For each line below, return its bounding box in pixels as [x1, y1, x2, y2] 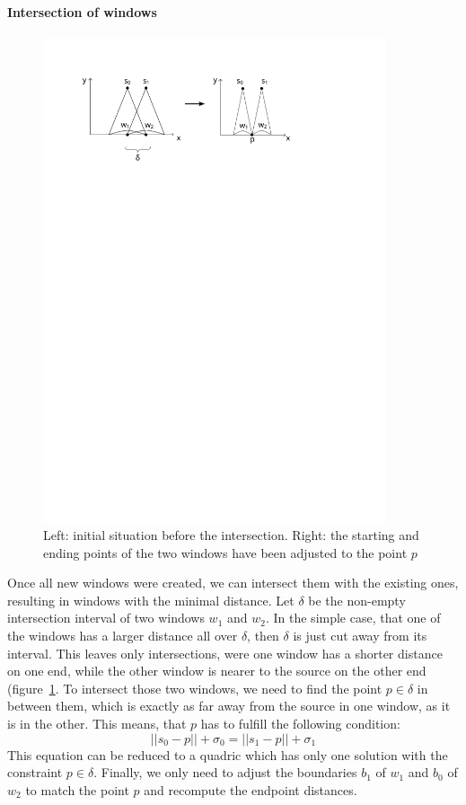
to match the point [25, 780, 129, 799]
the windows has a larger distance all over [7, 626, 238, 645]
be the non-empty [308, 590, 406, 609]
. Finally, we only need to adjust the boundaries [93, 763, 357, 782]
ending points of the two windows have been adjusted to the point [43, 543, 408, 562]
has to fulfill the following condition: [200, 714, 400, 733]
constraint [7, 763, 63, 782]
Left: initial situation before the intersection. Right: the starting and [43, 526, 419, 544]
